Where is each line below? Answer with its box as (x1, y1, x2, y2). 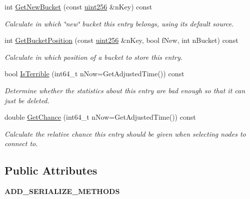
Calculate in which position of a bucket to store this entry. (4, 51, 183, 62)
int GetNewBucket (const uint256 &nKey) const (4, 1, 152, 11)
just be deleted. (4, 95, 49, 105)
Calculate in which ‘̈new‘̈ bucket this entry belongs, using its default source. (4, 18, 234, 28)
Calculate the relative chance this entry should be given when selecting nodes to (4, 128, 246, 139)
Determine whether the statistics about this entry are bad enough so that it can (4, 85, 245, 95)
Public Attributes (4, 163, 97, 178)
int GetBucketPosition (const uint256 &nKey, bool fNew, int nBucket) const (4, 35, 238, 45)
